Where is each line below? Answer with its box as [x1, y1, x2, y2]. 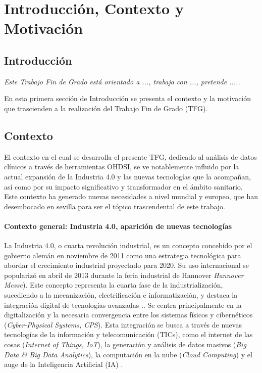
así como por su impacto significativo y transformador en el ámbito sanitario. [4, 181, 243, 192]
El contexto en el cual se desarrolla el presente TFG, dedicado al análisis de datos [4, 151, 257, 162]
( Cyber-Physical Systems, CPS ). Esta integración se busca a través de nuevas [4, 319, 242, 330]
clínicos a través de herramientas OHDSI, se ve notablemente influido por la [4, 161, 239, 172]
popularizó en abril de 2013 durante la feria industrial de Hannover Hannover [4, 269, 244, 280]
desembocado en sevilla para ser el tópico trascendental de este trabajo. [4, 201, 226, 211]
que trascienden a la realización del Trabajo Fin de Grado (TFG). [4, 103, 208, 113]
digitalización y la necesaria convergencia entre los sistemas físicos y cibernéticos [4, 309, 253, 320]
